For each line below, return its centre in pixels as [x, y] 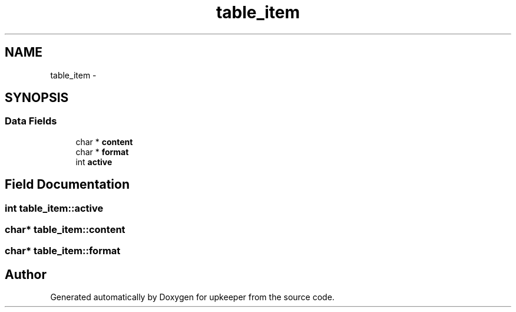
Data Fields [31, 121]
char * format [102, 152]
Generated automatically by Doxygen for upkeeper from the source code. [192, 297]
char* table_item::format [63, 251]
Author [26, 274]
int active [94, 162]
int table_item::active [54, 208]
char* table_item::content [65, 230]
